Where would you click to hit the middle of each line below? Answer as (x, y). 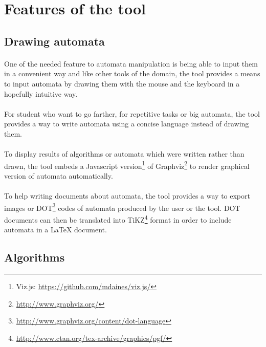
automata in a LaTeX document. (56, 230)
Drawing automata (54, 41)
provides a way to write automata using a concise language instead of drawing (127, 124)
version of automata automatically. (59, 175)
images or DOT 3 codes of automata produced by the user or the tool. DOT (122, 207)
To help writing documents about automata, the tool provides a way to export (127, 196)
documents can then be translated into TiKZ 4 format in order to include (118, 219)
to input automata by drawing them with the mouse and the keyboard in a (122, 83)
